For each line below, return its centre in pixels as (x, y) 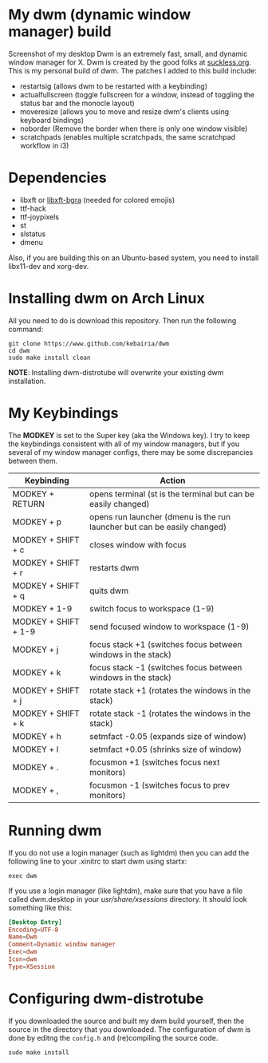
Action (172, 480)
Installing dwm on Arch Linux (106, 299)
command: (26, 329)
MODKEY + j (35, 650)
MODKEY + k (37, 672)
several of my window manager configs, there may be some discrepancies (131, 452)
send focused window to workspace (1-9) (169, 626)
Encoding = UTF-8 (33, 930)
